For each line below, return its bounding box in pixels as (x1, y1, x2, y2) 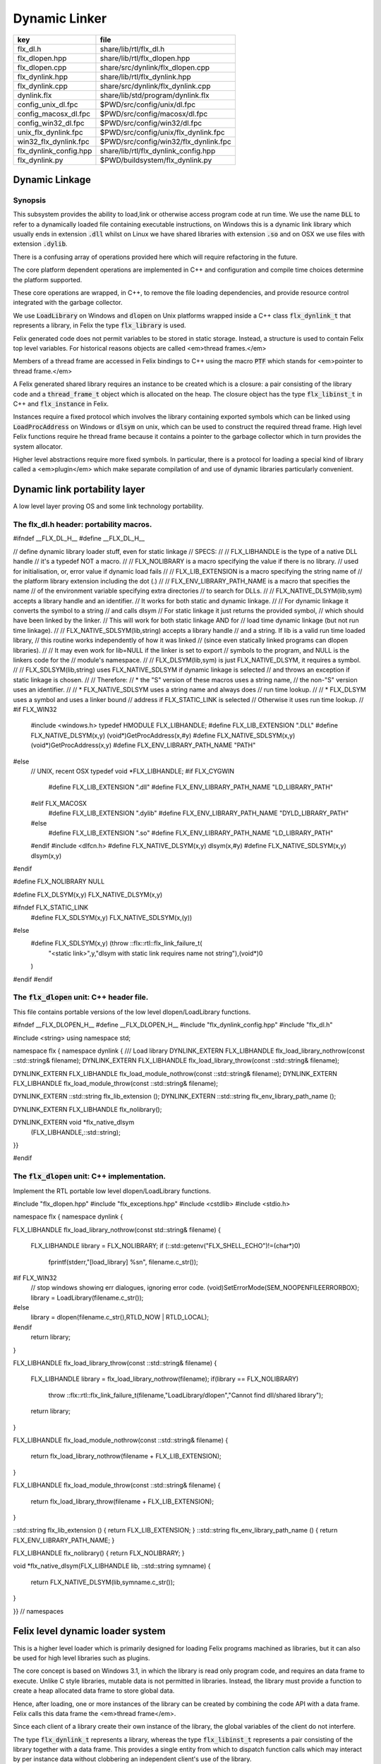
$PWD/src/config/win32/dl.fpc (99, 118, 202, 128)
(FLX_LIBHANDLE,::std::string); (30, 1128, 121, 1136)
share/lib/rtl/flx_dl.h (99, 44, 165, 54)
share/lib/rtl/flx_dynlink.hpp (99, 71, 192, 81)
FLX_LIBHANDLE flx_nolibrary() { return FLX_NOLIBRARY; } (13, 1549, 185, 1557)
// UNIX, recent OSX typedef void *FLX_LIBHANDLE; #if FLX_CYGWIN (30, 766, 235, 775)
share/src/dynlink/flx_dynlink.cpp (99, 81, 211, 91)
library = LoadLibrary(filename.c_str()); (30, 1293, 144, 1302)
